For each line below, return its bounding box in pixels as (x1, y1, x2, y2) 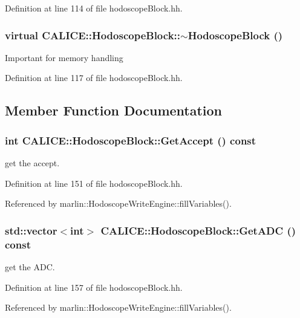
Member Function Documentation (5, 101, 223, 120)
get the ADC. (5, 260, 55, 273)
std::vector (5, 222, 57, 238)
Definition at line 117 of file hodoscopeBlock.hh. (5, 71, 183, 84)
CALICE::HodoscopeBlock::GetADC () (100, 222, 296, 238)
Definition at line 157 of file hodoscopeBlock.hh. (5, 281, 183, 293)
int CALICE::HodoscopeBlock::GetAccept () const (5, 132, 256, 148)
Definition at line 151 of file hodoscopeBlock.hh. (5, 177, 183, 189)
